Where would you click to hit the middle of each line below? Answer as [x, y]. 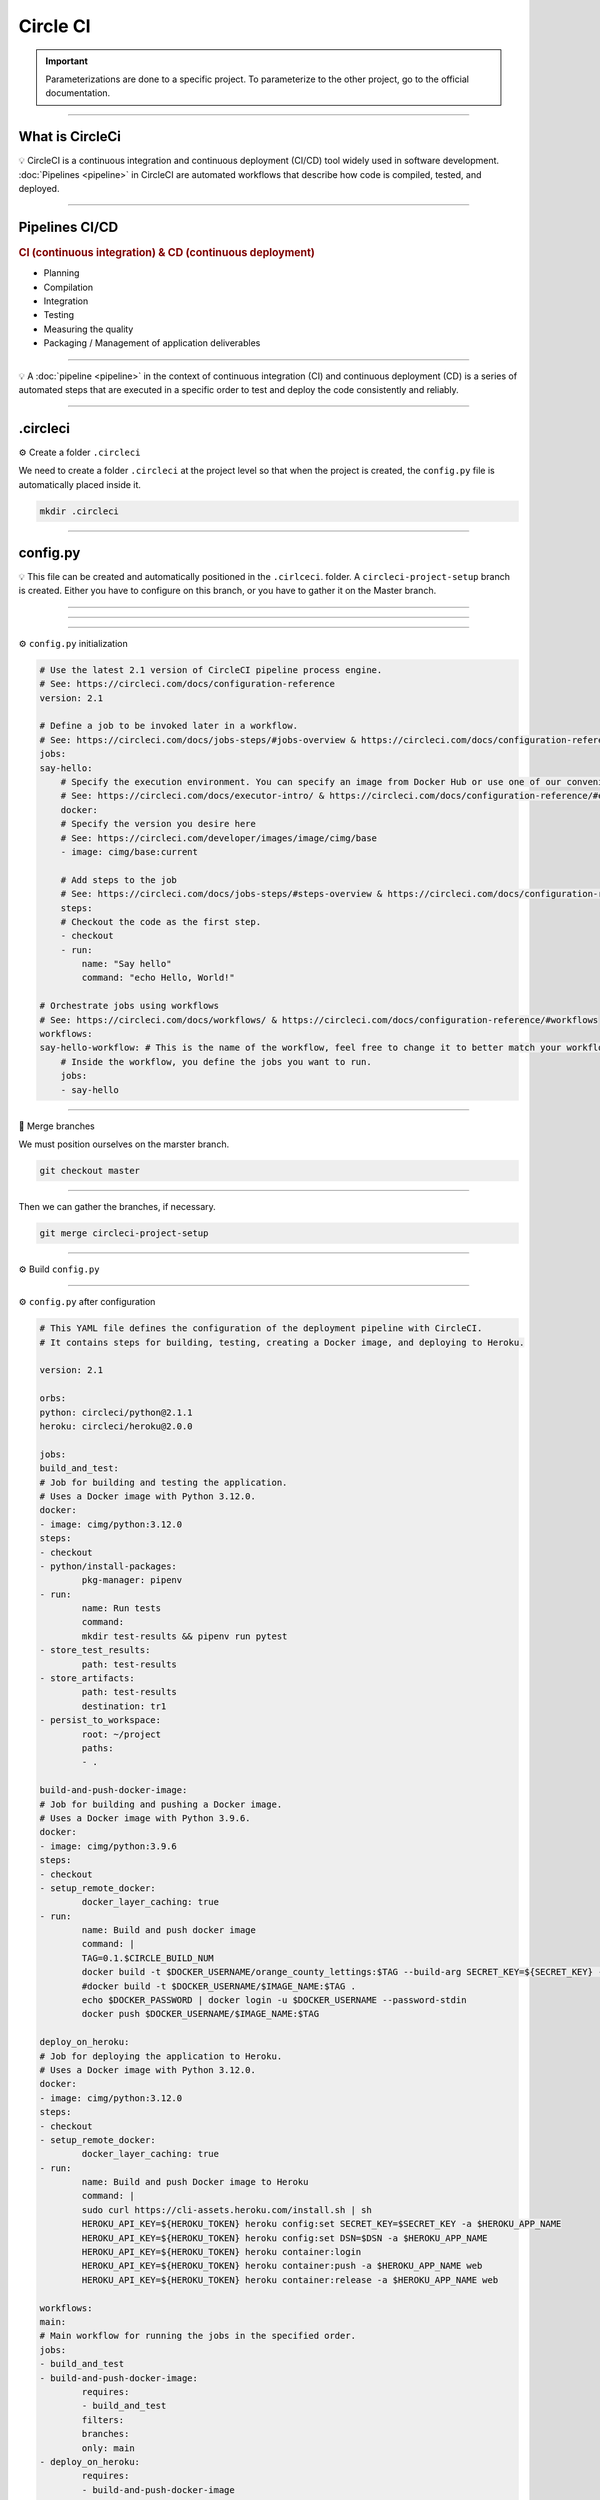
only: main [108, 2448]
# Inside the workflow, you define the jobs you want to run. [216, 1061]
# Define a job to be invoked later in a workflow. [169, 726]
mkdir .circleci [79, 511]
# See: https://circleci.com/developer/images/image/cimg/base [219, 838]
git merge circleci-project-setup [124, 1233]
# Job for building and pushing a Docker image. [161, 1804]
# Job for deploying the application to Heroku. [161, 2056]
